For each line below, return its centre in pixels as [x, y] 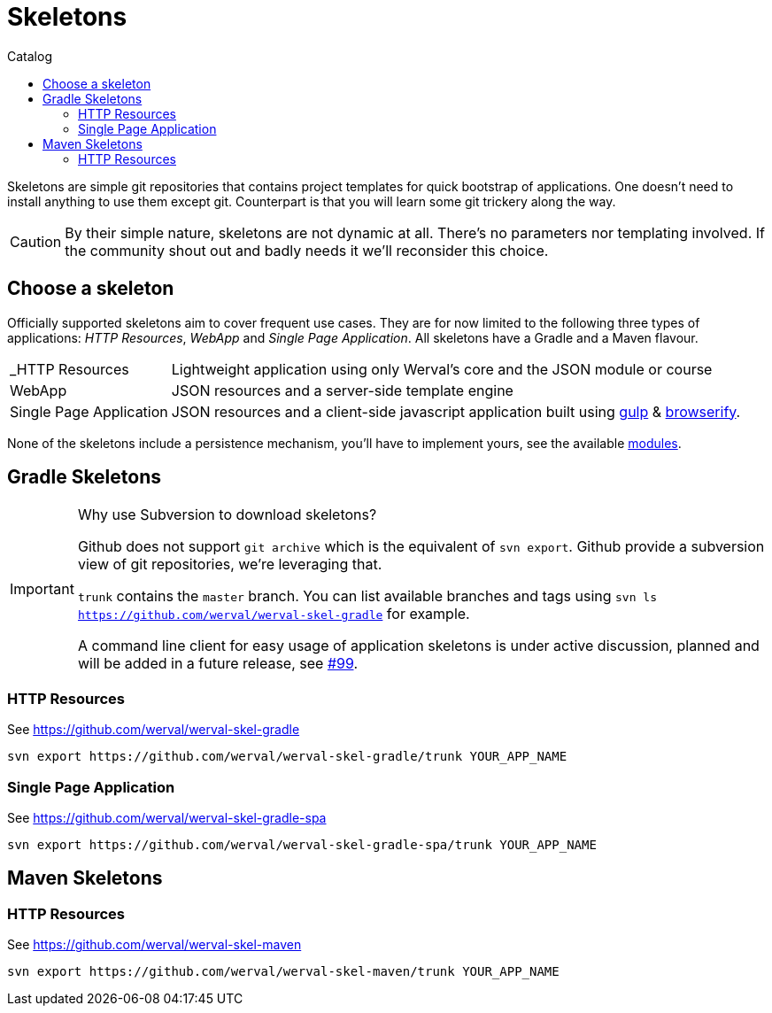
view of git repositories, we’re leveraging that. [230, 564]
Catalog [30, 56]
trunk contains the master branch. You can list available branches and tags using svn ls [367, 596]
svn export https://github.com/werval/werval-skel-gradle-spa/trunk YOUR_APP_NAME [302, 844]
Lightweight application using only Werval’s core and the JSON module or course [442, 369]
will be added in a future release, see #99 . [218, 664]
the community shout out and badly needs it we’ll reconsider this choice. [307, 250]
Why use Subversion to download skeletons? [227, 515]
